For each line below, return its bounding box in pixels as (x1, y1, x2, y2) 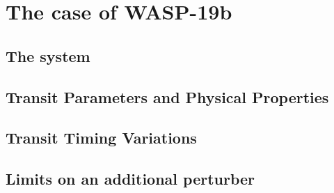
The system (6, 45, 90, 66)
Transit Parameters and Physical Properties (6, 86, 329, 107)
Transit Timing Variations (6, 127, 197, 148)
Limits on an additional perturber (6, 168, 255, 190)
